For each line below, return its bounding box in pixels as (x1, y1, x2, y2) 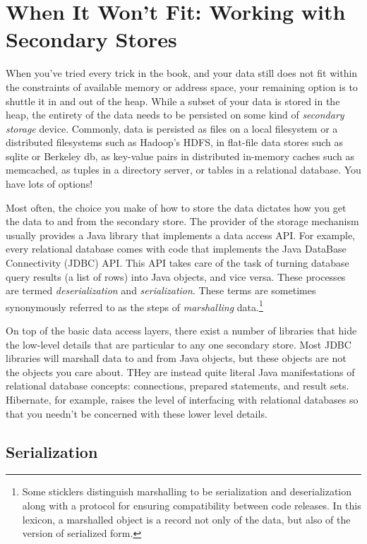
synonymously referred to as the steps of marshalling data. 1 (6, 297, 263, 314)
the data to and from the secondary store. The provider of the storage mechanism (6, 214, 359, 229)
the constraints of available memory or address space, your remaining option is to (6, 79, 358, 94)
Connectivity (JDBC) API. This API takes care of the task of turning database (6, 255, 349, 270)
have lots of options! (6, 176, 93, 191)
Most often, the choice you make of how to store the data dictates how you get (6, 200, 347, 214)
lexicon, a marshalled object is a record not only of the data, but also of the (22, 512, 351, 526)
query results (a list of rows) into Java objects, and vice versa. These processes (6, 269, 346, 284)
